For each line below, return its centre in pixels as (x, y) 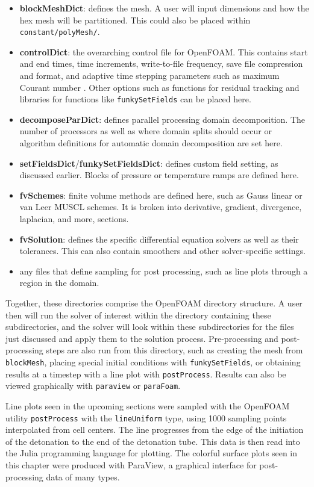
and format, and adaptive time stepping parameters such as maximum (149, 76)
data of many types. (83, 476)
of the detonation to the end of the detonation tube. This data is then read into (153, 441)
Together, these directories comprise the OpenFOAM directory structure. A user (154, 303)
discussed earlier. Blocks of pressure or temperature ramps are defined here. (159, 175)
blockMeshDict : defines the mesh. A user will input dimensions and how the (164, 8)
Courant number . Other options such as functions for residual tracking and (159, 87)
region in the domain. (59, 283)
